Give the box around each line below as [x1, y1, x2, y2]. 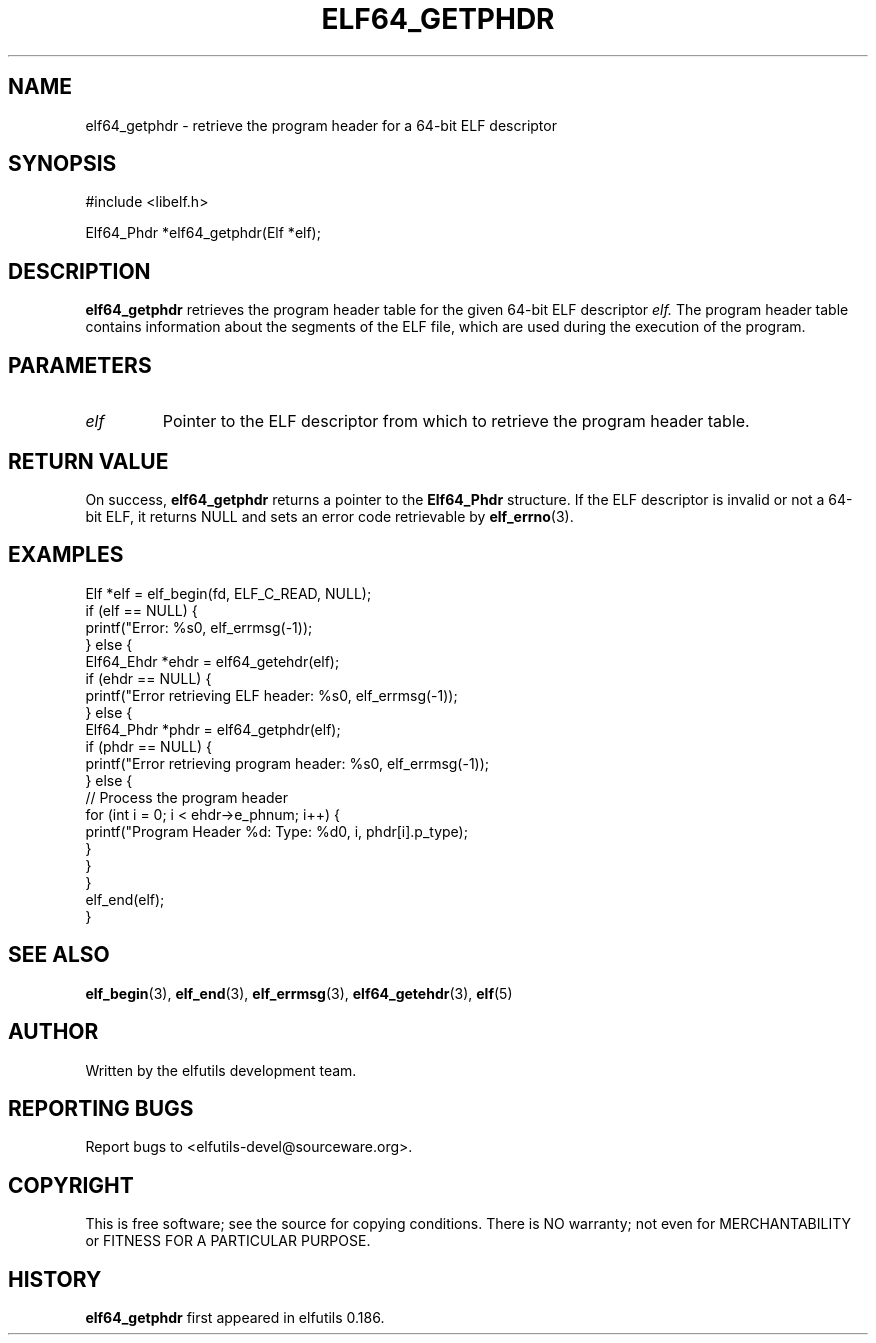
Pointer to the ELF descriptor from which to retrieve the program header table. [162, 411, 750, 432]
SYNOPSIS [8, 151, 117, 177]
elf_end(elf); [85, 890, 165, 908]
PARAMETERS [8, 352, 152, 378]
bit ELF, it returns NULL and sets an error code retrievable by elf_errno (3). [85, 507, 574, 525]
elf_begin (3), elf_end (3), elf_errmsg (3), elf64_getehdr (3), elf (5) [85, 984, 513, 1002]
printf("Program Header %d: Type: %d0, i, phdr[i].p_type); [85, 822, 468, 840]
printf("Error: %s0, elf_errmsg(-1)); [85, 618, 313, 636]
